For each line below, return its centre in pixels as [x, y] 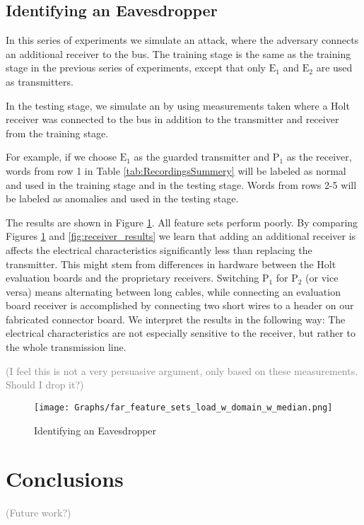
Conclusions [65, 479]
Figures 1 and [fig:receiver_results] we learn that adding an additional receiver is [181, 236]
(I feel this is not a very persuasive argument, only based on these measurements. [182, 370]
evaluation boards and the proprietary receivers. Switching [133, 278]
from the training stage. [57, 133]
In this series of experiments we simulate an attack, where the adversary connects [182, 40]
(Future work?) [39, 513]
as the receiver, [319, 157]
